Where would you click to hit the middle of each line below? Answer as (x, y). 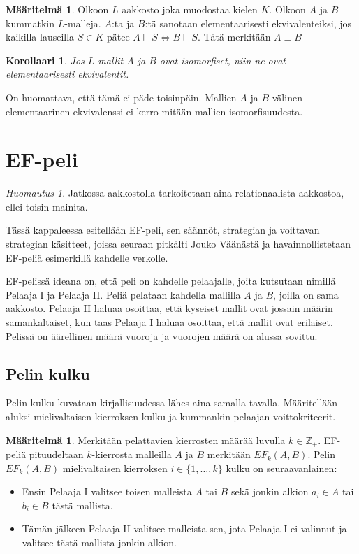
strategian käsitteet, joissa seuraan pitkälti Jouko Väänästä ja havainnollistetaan (178, 244)
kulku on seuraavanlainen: (281, 468)
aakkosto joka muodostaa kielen (190, 9)
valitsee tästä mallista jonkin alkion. (99, 542)
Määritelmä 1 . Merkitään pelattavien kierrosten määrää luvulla (146, 440)
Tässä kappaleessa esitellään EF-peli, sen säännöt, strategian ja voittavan (163, 230)
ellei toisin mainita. (47, 206)
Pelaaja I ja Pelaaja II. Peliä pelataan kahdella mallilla (123, 294)
